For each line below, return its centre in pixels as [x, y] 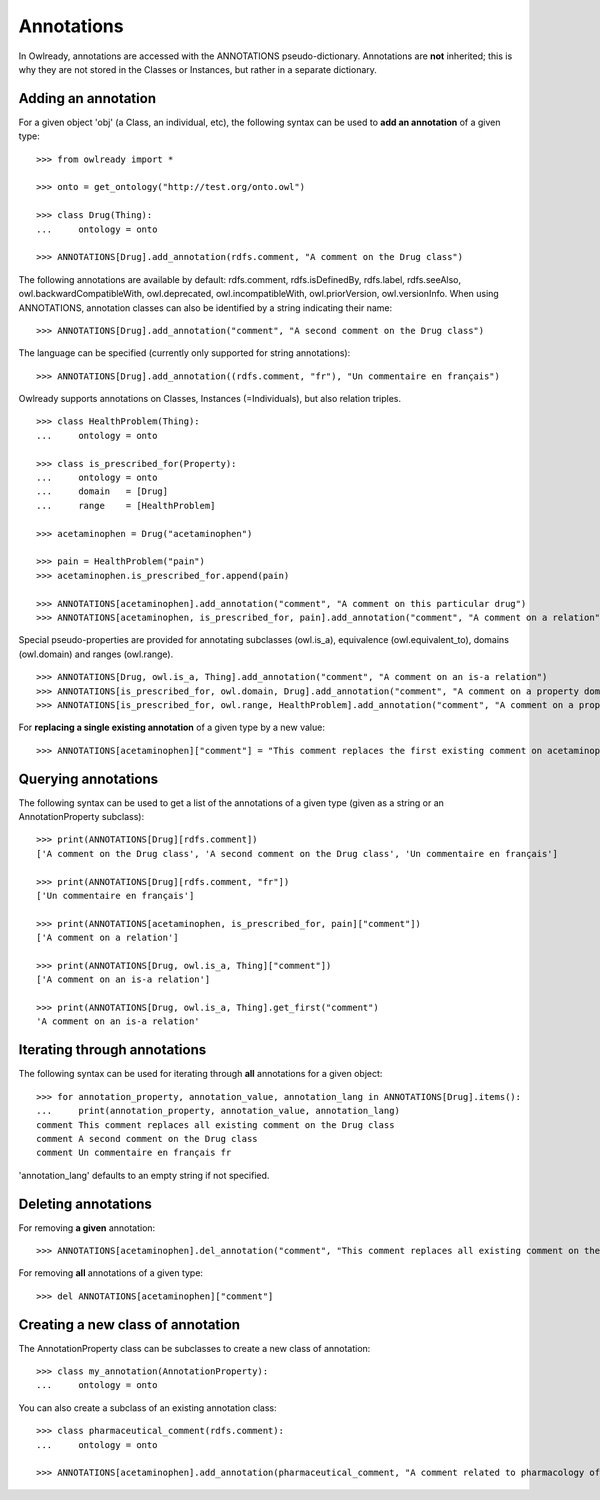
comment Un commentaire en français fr [134, 1153]
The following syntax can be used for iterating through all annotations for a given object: [200, 1074]
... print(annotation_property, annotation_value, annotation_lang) [218, 1111]
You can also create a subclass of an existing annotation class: [147, 1407]
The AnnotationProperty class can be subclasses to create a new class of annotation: [194, 1348]
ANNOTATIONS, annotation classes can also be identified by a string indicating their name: [205, 307]
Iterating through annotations [112, 1050]
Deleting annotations [85, 1203]
